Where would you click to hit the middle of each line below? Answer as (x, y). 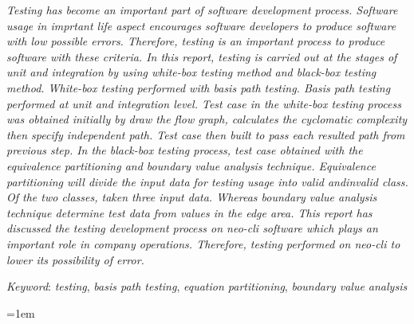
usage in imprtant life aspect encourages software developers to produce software (201, 25)
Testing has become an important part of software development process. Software (202, 10)
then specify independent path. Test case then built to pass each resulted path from (206, 134)
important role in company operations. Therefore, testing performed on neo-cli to (203, 243)
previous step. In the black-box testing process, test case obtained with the (185, 150)
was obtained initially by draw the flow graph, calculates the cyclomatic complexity (207, 119)
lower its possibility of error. (75, 259)
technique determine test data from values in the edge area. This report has (189, 212)
